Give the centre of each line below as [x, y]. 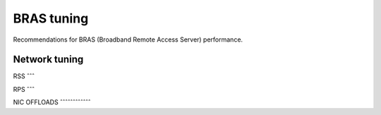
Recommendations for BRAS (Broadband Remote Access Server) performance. [128, 40]
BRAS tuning [51, 18]
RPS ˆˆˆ [24, 89]
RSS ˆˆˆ [24, 76]
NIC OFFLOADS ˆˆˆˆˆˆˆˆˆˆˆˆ [52, 102]
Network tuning [48, 60]
